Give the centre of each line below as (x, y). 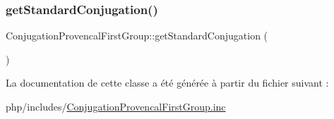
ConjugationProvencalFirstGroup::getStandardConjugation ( (137, 36)
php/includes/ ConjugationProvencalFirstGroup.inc (116, 106)
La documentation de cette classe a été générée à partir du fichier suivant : (167, 83)
